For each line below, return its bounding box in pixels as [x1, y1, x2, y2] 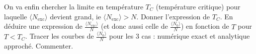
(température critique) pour [156, 1, 241, 11]
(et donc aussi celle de [101, 21, 168, 31]
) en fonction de [180, 21, 229, 31]
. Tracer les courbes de [25, 31, 94, 41]
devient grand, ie [50, 11, 101, 21]
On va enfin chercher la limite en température [4, 1, 144, 11]
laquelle [4, 11, 27, 21]
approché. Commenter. [4, 41, 73, 51]
